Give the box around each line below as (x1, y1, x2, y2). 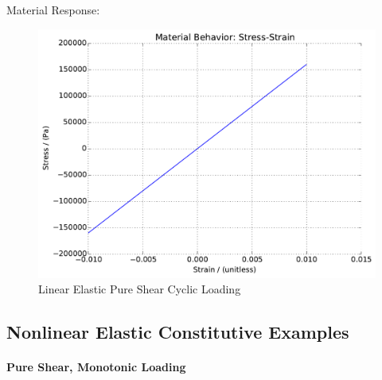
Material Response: (6, 2, 100, 17)
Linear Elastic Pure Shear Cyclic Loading (38, 281, 241, 297)
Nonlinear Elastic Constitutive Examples (6, 320, 349, 344)
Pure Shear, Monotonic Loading (6, 359, 186, 375)
